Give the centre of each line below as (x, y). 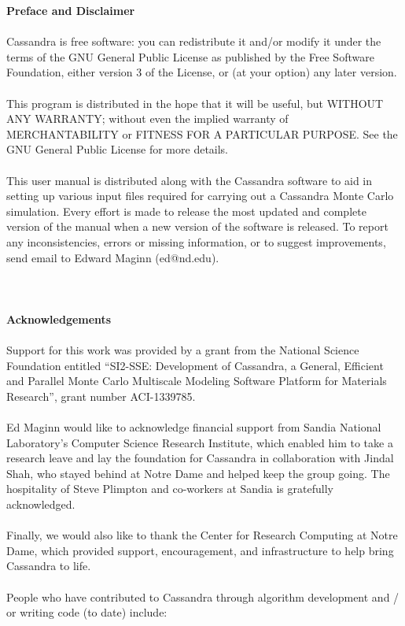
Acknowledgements (59, 319)
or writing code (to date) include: (87, 612)
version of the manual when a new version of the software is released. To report (197, 226)
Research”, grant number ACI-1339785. (101, 396)
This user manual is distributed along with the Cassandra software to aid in (190, 180)
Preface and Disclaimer (71, 10)
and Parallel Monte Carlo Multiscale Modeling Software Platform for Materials (197, 381)
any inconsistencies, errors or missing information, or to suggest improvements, (196, 241)
